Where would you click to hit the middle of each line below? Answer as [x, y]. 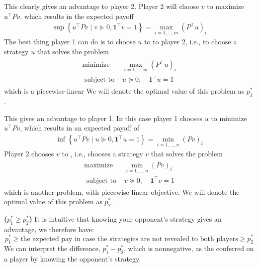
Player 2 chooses [29, 154]
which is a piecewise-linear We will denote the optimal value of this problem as [124, 91]
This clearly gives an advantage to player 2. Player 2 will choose [102, 6]
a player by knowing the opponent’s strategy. [73, 259]
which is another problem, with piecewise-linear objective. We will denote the [122, 192]
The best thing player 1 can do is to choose [70, 42]
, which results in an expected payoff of [80, 128]
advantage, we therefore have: [49, 229]
